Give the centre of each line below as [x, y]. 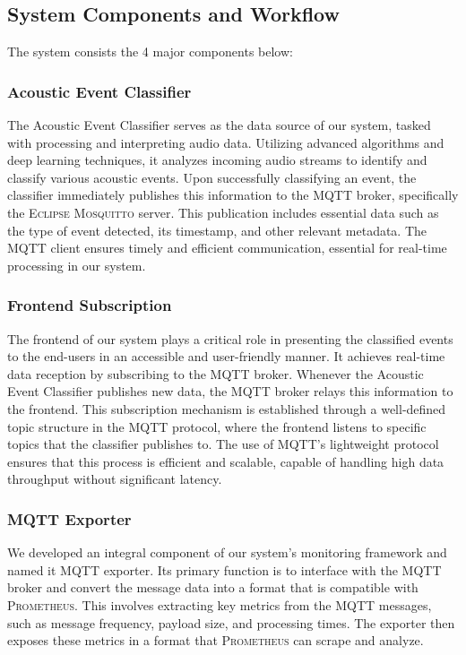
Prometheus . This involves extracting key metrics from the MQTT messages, [220, 604]
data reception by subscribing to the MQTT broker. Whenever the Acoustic [216, 373]
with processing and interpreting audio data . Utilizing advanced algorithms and [226, 142]
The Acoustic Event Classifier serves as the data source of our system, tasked [219, 125]
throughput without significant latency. [115, 479]
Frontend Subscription [90, 305]
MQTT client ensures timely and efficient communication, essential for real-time [227, 248]
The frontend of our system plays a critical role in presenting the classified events [230, 338]
